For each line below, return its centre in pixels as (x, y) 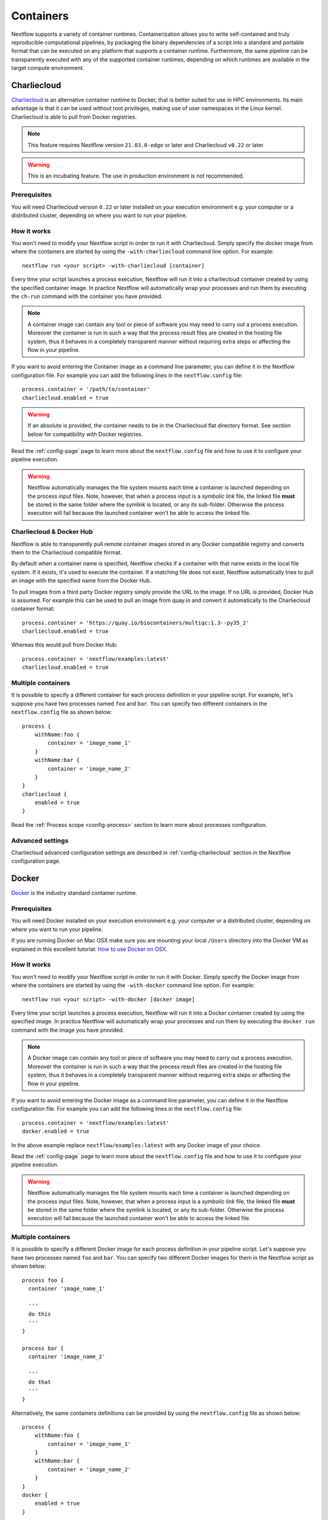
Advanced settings (40, 840)
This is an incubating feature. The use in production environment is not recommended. (136, 176)
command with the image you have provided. (68, 1030)
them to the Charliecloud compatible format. (67, 552)
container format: (33, 609)
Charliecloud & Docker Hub (52, 532)
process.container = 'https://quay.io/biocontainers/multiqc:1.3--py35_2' (136, 623)
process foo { (43, 1280)
